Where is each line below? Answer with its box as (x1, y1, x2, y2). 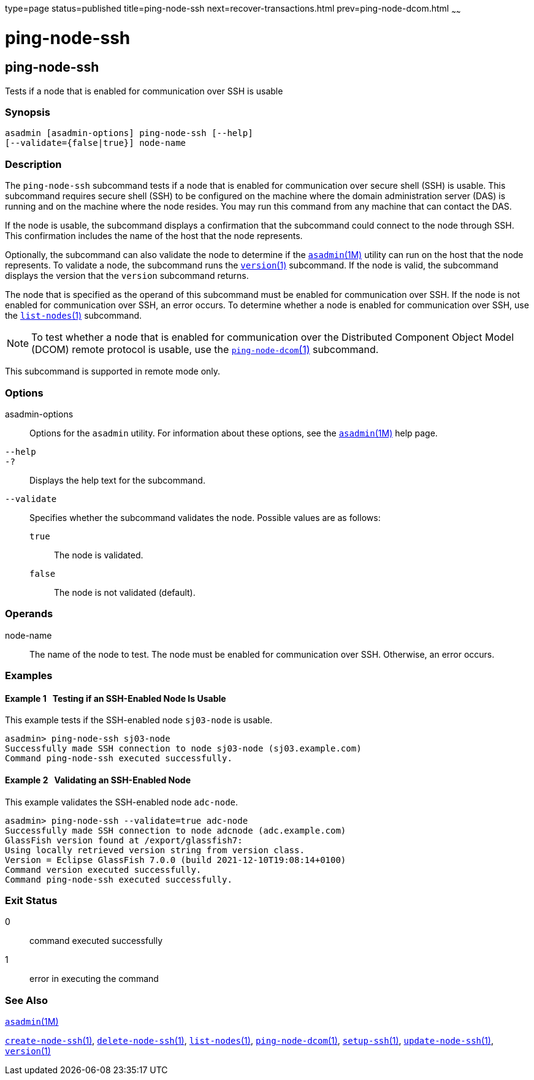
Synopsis (5, 106, 50, 119)
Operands (5, 607, 53, 620)
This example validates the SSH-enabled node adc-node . (5, 796, 238, 807)
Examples (5, 669, 53, 682)
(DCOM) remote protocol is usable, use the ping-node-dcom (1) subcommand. (31, 343, 379, 356)
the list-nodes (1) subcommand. (5, 310, 142, 321)
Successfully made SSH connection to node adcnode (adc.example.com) (5, 825, 346, 835)
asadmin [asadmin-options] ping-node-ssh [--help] (5, 128, 253, 139)
